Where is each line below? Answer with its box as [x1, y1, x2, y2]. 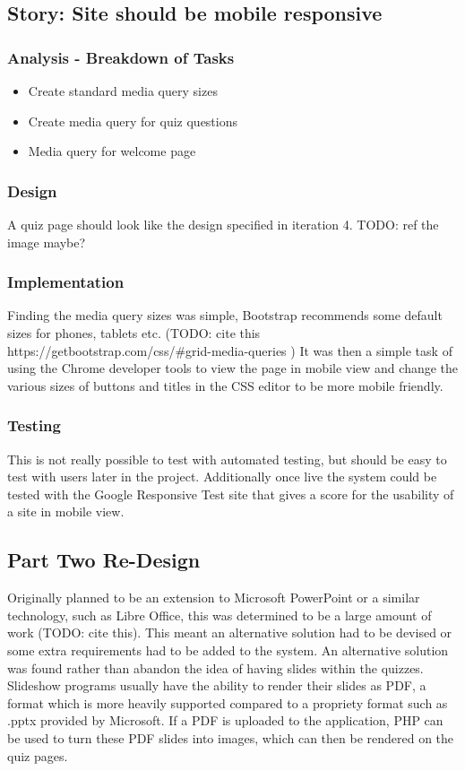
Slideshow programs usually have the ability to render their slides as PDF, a [7, 676, 426, 695]
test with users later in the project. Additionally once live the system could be [7, 467, 437, 486]
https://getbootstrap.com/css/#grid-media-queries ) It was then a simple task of [7, 341, 452, 360]
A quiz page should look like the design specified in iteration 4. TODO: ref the [7, 215, 439, 233]
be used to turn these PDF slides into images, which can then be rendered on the [7, 728, 454, 747]
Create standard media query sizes [28, 82, 218, 100]
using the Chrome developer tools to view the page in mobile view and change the [7, 359, 459, 377]
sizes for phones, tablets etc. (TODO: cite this [7, 324, 261, 342]
